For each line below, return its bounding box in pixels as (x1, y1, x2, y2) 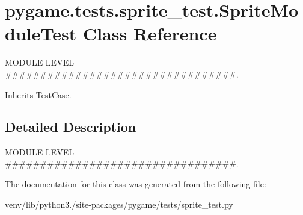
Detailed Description (5, 117, 136, 136)
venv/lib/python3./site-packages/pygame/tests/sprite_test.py (5, 198, 233, 211)
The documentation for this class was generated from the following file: (5, 178, 266, 190)
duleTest (5, 21, 77, 46)
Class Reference (82, 21, 217, 46)
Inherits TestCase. (5, 88, 72, 101)
